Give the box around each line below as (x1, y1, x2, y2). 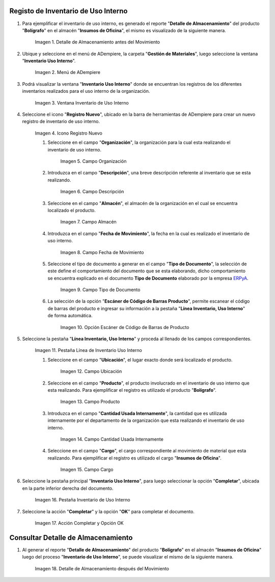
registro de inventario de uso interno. (22, 118, 100, 124)
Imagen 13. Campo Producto (60, 398, 120, 405)
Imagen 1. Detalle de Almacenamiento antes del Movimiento (35, 39, 160, 45)
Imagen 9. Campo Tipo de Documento (60, 287, 141, 293)
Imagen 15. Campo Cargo (60, 467, 114, 473)
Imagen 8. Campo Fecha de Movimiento (60, 249, 144, 255)
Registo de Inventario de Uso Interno (9, 7, 128, 15)
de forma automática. (47, 313, 93, 319)
